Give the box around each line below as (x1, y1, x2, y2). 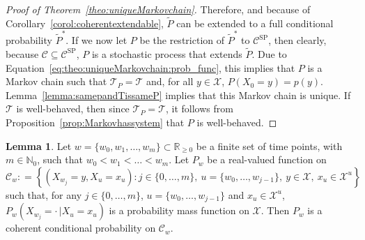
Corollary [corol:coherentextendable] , (6, 15, 164, 30)
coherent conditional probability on (6, 220, 156, 235)
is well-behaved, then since (16, 101, 130, 116)
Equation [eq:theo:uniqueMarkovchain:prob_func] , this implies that (6, 60, 295, 75)
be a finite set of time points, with (196, 138, 343, 153)
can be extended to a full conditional (176, 15, 334, 30)
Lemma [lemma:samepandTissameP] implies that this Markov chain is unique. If (6, 87, 351, 102)
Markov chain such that (6, 74, 107, 89)
